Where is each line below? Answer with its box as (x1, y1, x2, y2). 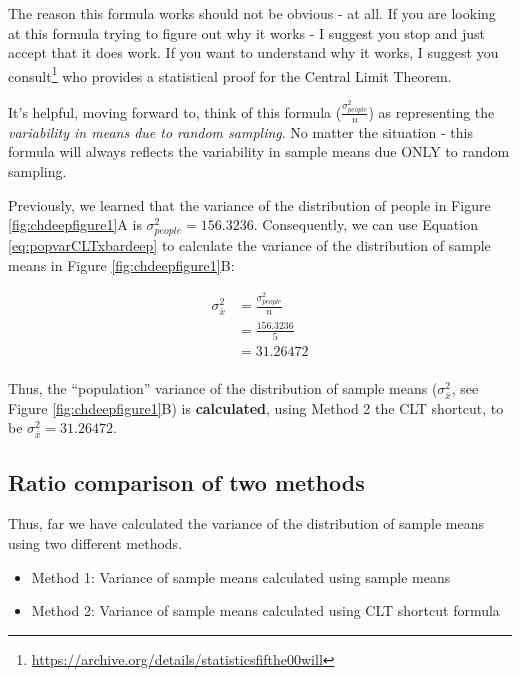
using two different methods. (8, 532, 183, 553)
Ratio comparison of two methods (8, 466, 365, 497)
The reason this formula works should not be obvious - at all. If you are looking (8, 3, 496, 23)
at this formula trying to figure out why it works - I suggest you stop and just (8, 22, 486, 43)
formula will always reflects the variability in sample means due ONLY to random (8, 141, 510, 162)
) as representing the (368, 101, 495, 122)
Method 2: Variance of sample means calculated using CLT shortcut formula (31, 600, 500, 621)
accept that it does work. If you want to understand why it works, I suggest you (8, 42, 499, 63)
